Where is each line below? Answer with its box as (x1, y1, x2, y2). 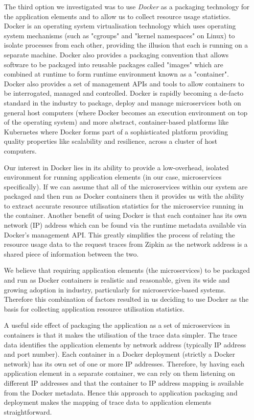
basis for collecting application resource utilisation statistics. (4, 303, 185, 314)
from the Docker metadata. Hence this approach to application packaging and (4, 387, 238, 397)
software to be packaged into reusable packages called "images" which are (4, 59, 223, 69)
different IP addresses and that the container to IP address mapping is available (4, 377, 244, 388)
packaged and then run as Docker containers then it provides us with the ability (4, 191, 244, 201)
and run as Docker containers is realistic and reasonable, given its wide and (4, 275, 230, 285)
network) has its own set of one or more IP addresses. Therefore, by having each (4, 358, 245, 368)
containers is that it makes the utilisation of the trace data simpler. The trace (4, 330, 237, 340)
